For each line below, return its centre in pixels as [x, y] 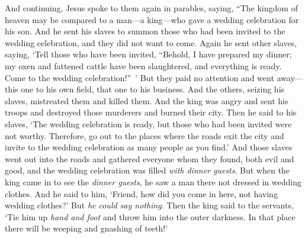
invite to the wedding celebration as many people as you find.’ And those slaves [149, 147]
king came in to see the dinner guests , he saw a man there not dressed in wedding [153, 181]
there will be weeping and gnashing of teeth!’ [86, 228]
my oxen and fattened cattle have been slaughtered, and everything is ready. [143, 65]
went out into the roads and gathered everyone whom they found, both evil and [150, 158]
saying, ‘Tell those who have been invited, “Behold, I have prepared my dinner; [148, 54]
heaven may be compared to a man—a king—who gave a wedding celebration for [152, 19]
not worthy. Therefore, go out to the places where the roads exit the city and [145, 135]
